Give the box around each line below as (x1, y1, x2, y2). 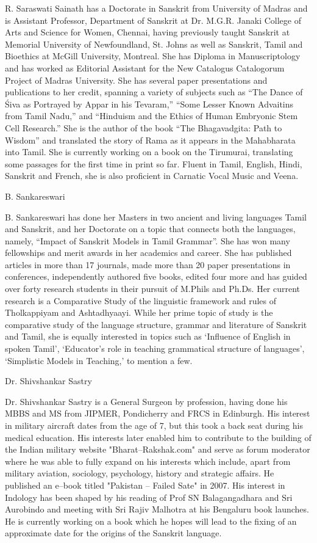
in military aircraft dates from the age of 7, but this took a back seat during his (5, 419, 303, 431)
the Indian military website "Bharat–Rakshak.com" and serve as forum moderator (5, 443, 310, 456)
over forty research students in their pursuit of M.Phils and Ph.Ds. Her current (5, 282, 301, 295)
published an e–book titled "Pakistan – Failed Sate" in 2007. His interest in (5, 478, 285, 491)
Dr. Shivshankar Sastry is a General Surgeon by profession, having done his (5, 395, 288, 407)
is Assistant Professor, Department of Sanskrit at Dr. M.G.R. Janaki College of (5, 13, 301, 26)
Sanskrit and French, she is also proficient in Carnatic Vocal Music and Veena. (5, 169, 299, 182)
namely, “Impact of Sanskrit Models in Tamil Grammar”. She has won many (5, 234, 290, 247)
